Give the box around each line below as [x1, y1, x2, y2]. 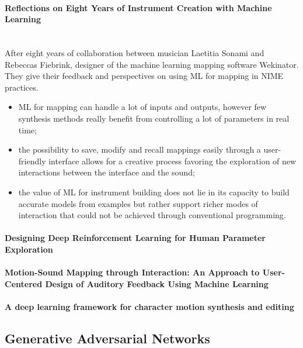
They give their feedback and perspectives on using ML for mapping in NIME [5, 70, 284, 82]
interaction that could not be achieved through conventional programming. [18, 209, 286, 221]
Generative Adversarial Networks [5, 329, 210, 347]
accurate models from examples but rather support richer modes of [18, 197, 258, 209]
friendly [18, 154, 46, 167]
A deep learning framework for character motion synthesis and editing [5, 300, 294, 312]
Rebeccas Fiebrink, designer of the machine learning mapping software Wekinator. [5, 58, 299, 70]
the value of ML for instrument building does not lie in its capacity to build [18, 185, 290, 198]
